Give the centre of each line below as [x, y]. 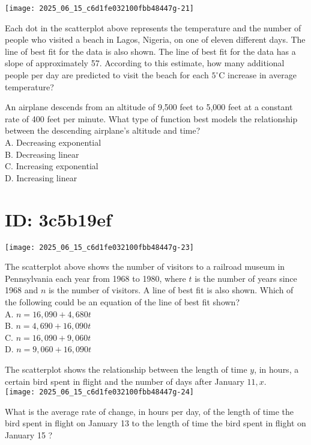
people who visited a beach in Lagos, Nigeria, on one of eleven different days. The [155, 39]
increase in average [262, 75]
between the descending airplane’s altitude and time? [103, 130]
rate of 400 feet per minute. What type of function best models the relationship [151, 118]
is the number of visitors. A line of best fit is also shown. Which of [171, 290]
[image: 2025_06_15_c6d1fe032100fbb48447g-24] [99, 392]
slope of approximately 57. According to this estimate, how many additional [145, 63]
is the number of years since [246, 278]
